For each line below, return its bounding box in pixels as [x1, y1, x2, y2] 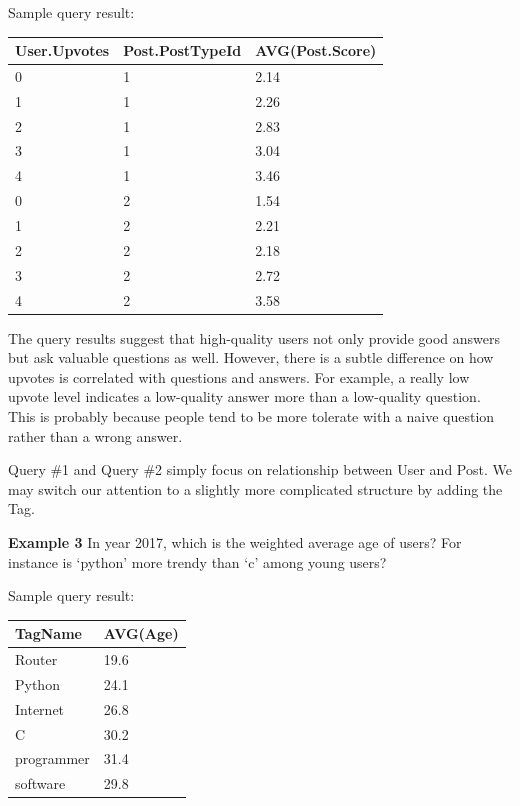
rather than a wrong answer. [8, 425, 183, 446]
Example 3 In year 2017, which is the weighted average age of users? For [8, 531, 462, 552]
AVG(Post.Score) [255, 40, 377, 61]
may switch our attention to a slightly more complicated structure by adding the [8, 478, 503, 499]
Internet [15, 698, 65, 719]
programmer [15, 748, 90, 769]
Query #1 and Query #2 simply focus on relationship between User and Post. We [8, 459, 512, 480]
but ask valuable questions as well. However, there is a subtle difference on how [8, 347, 494, 368]
